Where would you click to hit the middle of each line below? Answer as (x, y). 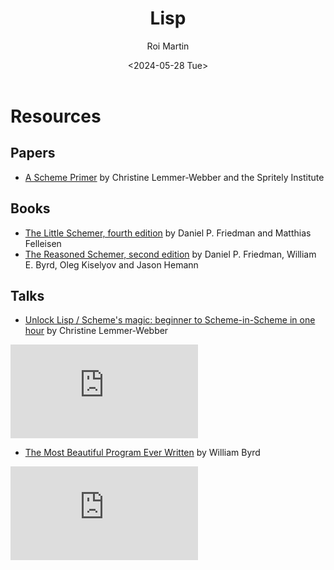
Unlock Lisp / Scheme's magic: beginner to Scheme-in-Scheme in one (170, 320)
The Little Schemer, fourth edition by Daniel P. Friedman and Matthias (168, 233)
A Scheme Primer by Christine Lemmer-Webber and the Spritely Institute (174, 177)
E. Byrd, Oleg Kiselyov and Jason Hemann (111, 264)
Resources (56, 116)
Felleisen (43, 243)
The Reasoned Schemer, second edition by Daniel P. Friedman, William (170, 254)
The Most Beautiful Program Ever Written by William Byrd (142, 453)
